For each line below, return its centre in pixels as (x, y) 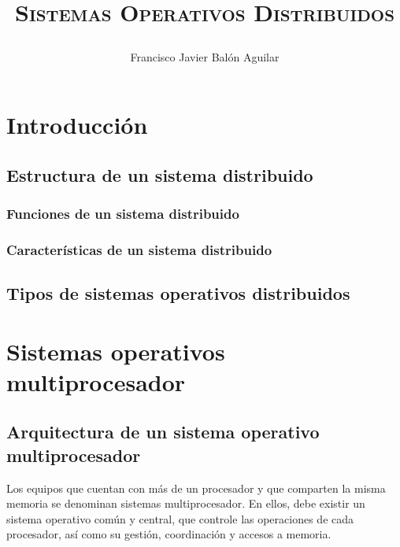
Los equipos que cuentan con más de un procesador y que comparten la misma (196, 488)
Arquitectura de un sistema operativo (163, 432)
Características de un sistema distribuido (139, 249)
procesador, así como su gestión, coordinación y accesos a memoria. (169, 534)
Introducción (77, 124)
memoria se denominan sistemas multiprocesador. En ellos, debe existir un (186, 503)
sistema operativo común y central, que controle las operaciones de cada (180, 518)
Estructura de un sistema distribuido (160, 174)
